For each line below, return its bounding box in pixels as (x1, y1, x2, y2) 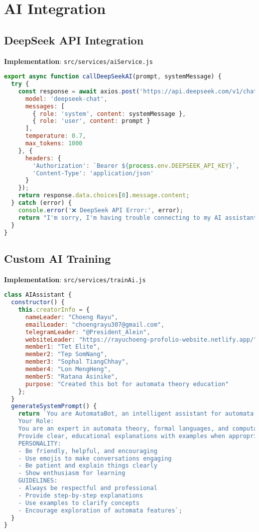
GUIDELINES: (18, 477, 58, 485)
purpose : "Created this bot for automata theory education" (25, 380, 229, 388)
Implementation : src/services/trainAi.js (4, 274, 146, 284)
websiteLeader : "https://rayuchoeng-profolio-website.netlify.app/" (25, 336, 258, 343)
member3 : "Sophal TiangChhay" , (25, 358, 129, 366)
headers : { (25, 154, 61, 162)
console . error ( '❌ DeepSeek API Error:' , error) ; (18, 206, 183, 214)
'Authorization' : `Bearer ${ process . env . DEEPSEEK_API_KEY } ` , (32, 162, 240, 169)
